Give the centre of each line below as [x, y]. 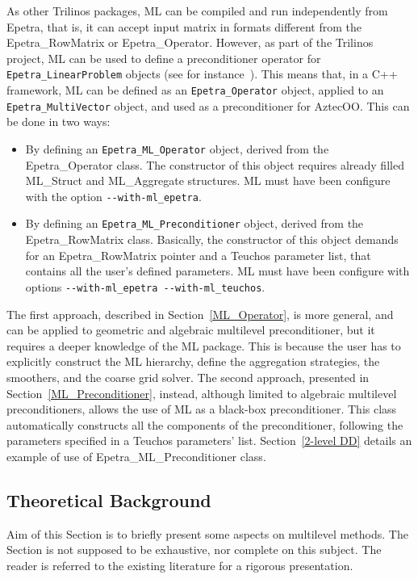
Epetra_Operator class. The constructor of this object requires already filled [215, 164]
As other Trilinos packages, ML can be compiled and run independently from [197, 10]
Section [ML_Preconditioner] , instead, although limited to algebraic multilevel [202, 393]
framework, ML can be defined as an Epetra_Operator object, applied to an [195, 90]
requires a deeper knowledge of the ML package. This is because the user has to [204, 345]
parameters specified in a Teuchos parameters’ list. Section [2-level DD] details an [209, 441]
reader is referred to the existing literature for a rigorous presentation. [180, 565]
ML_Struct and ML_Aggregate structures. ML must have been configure [208, 180]
